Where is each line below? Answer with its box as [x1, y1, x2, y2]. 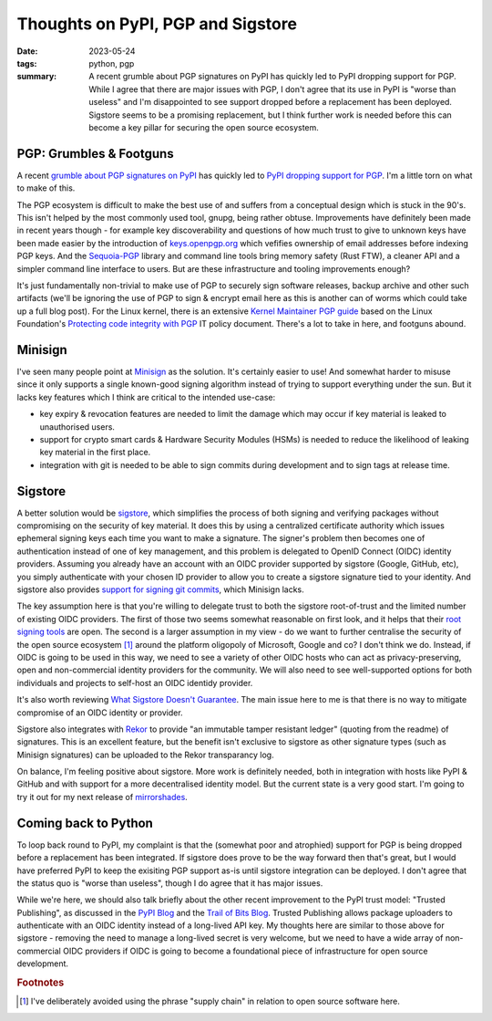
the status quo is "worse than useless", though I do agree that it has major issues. [16, 877, 323, 889]
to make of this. [16, 182, 76, 193]
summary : [16, 71, 57, 82]
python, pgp [88, 57, 135, 68]
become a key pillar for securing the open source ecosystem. [88, 121, 319, 132]
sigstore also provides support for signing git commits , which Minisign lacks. [16, 584, 304, 595]
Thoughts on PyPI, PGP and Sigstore [16, 14, 298, 34]
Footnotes [16, 976, 65, 989]
